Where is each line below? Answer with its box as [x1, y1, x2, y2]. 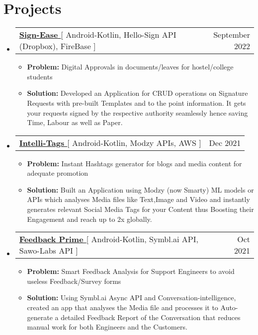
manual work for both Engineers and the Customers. [27, 322, 187, 332]
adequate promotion [27, 168, 88, 178]
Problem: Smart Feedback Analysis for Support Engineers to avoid [27, 266, 235, 276]
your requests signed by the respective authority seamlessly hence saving [27, 107, 248, 118]
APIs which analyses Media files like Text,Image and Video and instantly [27, 194, 250, 204]
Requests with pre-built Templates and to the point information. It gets [27, 97, 246, 108]
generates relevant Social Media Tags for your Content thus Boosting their [27, 204, 254, 214]
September [213, 29, 250, 41]
